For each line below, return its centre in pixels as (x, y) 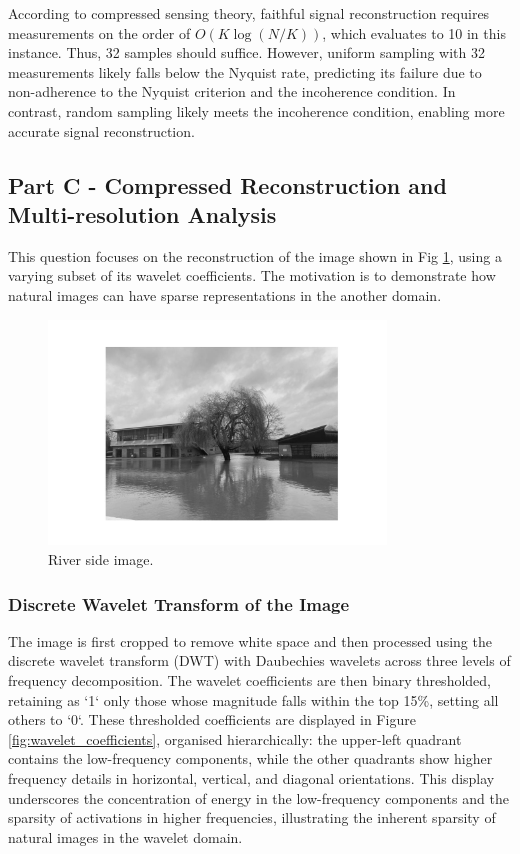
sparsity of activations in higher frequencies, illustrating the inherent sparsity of (252, 817)
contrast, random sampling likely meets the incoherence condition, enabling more (256, 110)
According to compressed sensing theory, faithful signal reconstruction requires (249, 13)
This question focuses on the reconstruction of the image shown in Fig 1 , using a (255, 255)
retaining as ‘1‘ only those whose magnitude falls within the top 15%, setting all (253, 699)
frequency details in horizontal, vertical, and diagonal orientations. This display (251, 777)
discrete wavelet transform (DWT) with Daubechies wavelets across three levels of (259, 660)
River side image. (101, 559)
